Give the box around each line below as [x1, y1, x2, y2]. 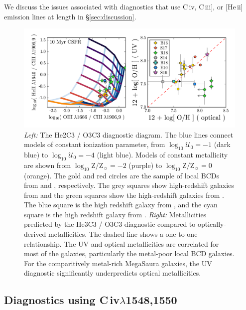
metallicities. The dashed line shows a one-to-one [48, 229, 198, 239]
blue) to [24, 149, 48, 159]
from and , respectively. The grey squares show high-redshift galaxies [24, 180, 234, 190]
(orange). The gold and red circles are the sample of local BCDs [24, 170, 219, 180]
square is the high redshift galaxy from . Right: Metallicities [24, 209, 207, 219]
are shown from [24, 159, 71, 170]
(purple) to [128, 159, 162, 170]
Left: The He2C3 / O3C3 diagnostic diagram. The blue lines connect [24, 129, 234, 140]
